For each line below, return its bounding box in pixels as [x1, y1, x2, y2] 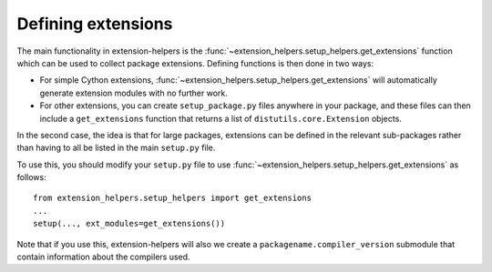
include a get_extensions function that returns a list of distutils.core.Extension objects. [39, 113, 403, 124]
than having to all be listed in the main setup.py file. [16, 142, 216, 154]
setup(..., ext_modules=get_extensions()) [33, 218, 226, 229]
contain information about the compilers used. [16, 251, 190, 263]
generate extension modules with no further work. [39, 87, 228, 98]
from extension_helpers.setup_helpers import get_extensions [33, 193, 312, 204]
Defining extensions [16, 14, 173, 34]
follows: [16, 172, 46, 183]
